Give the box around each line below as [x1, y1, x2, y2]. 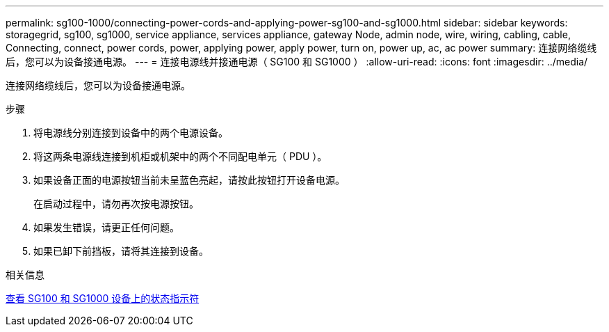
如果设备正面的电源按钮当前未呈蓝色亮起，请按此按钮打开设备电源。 [33, 174, 345, 186]
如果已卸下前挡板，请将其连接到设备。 [33, 245, 209, 257]
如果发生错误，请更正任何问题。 [33, 221, 179, 233]
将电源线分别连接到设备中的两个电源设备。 [33, 127, 228, 139]
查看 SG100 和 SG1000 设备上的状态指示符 [6, 292, 200, 304]
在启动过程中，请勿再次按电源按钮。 [33, 198, 199, 210]
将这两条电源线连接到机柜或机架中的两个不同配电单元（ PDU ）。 [33, 150, 327, 162]
